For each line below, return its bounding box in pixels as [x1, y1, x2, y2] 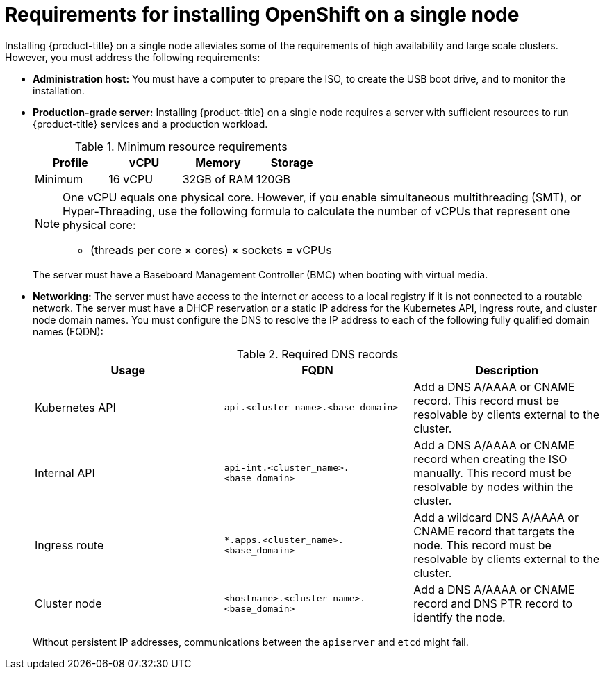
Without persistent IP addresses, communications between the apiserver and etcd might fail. [33, 635, 469, 648]
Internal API [35, 465, 95, 480]
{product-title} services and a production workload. [33, 117, 268, 130]
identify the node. [413, 610, 506, 624]
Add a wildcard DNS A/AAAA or [413, 510, 579, 524]
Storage [270, 155, 313, 169]
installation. [33, 84, 85, 97]
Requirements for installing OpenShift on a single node [5, 3, 520, 26]
